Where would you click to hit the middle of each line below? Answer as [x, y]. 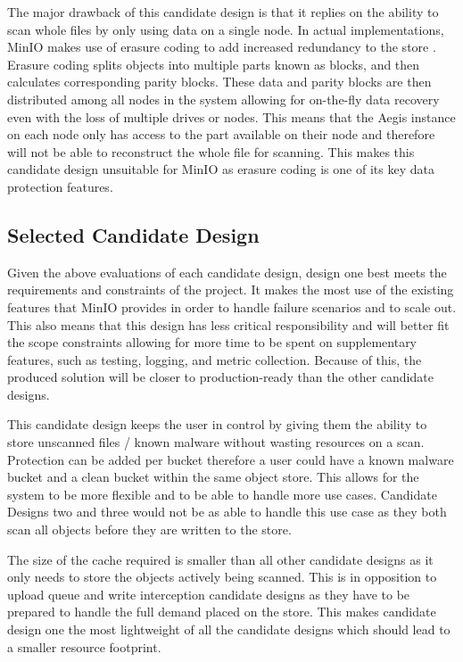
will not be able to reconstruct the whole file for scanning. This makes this [211, 151]
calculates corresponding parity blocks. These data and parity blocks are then [219, 82]
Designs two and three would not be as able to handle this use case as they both [227, 512]
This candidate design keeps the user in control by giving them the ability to [217, 424]
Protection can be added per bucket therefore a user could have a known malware [231, 459]
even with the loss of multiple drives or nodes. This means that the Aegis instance [231, 116]
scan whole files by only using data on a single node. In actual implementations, [226, 29]
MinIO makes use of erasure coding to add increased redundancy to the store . [222, 47]
